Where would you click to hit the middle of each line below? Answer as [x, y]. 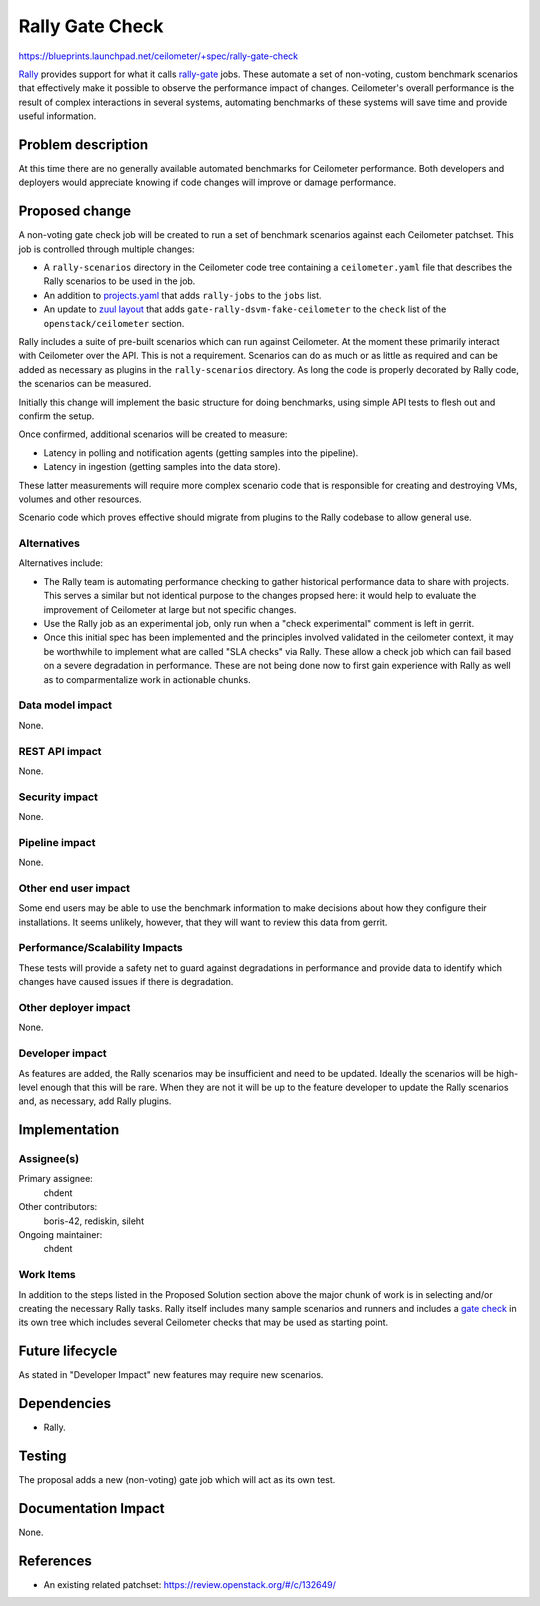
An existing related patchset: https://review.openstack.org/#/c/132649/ [190, 1584]
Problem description [83, 144]
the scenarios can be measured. [85, 384]
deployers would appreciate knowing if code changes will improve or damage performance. [207, 182]
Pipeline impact [57, 842]
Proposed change [75, 211]
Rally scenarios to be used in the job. [119, 281]
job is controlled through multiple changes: [106, 249]
